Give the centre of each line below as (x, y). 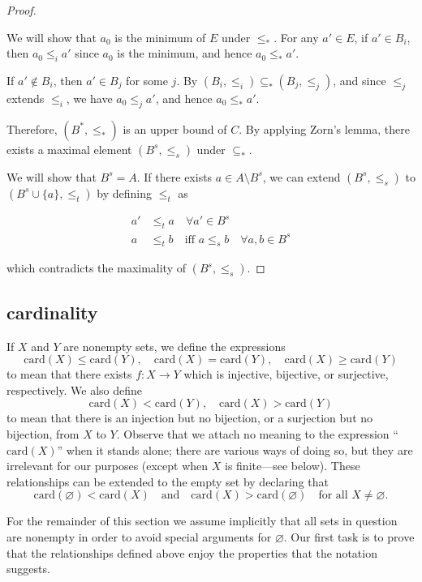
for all (333, 496)
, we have (89, 98)
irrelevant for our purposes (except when (108, 466)
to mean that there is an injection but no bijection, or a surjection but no (190, 418)
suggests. (28, 569)
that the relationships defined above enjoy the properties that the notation (192, 552)
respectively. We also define (75, 389)
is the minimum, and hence (185, 53)
